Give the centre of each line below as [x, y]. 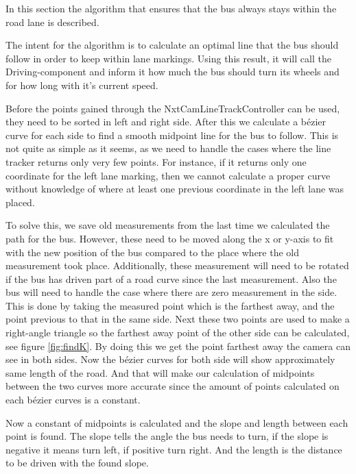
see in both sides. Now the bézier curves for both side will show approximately [170, 359]
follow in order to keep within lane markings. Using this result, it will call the [168, 58]
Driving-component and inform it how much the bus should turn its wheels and [173, 72]
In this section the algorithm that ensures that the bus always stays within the [171, 8]
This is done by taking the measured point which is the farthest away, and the [170, 305]
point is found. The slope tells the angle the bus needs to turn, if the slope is [167, 436]
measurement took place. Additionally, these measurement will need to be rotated [177, 265]
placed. [20, 202]
